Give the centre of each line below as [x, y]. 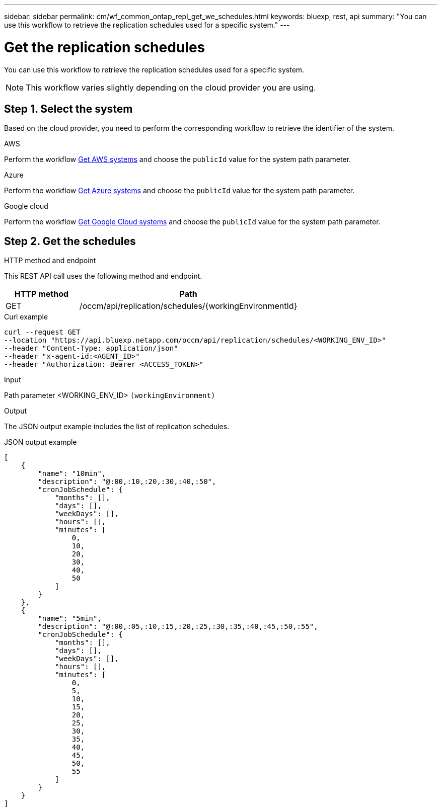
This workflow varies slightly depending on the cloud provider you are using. [171, 87]
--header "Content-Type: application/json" [91, 348]
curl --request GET [42, 332]
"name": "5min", [70, 619]
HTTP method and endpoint [50, 261]
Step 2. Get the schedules [70, 241]
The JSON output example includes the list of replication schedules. [117, 427]
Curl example [26, 317]
